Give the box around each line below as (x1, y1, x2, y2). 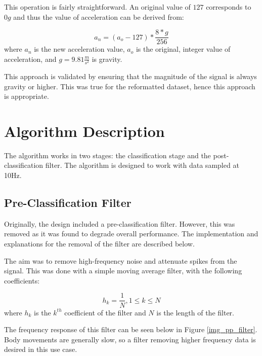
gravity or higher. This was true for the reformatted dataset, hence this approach (4, 81, 255, 91)
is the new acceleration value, (34, 44, 125, 54)
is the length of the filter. (156, 307, 234, 317)
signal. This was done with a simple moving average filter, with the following (4, 265, 242, 276)
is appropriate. (4, 91, 49, 101)
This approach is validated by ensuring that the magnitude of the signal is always (4, 70, 257, 81)
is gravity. (92, 53, 122, 64)
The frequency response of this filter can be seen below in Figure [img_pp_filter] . (4, 324, 257, 335)
